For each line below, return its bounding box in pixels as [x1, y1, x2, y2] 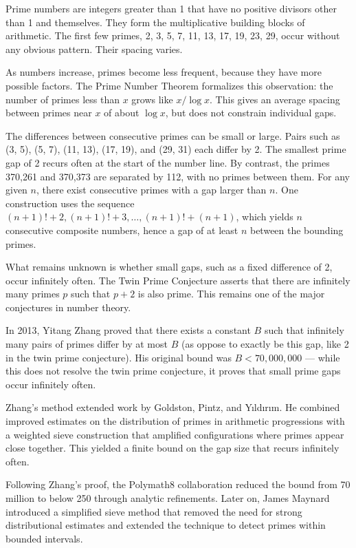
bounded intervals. [5, 531, 83, 545]
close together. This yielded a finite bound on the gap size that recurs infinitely [5, 441, 340, 455]
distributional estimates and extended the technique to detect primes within [5, 518, 326, 532]
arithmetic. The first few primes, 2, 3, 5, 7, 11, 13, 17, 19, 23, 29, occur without [5, 28, 340, 43]
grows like [131, 92, 173, 106]
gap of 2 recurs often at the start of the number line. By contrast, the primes [5, 155, 330, 169]
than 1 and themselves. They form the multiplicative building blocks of [5, 14, 305, 29]
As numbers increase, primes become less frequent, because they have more [5, 65, 322, 79]
